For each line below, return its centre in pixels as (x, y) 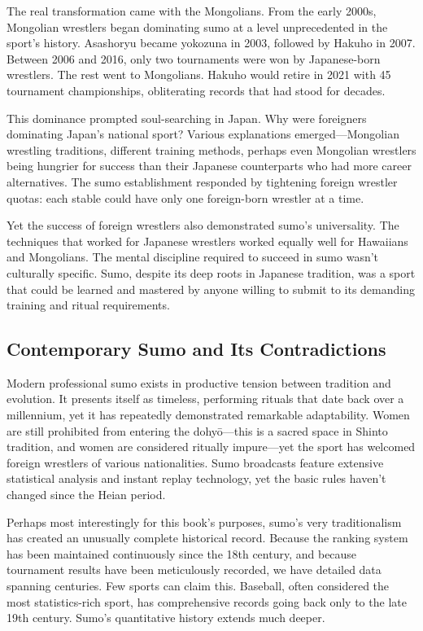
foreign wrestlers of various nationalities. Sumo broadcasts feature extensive (195, 462)
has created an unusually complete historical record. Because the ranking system (207, 538)
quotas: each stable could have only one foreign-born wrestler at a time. (185, 197)
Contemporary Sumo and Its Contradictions (196, 349)
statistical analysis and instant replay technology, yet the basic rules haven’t (196, 478)
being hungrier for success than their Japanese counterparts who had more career (209, 166)
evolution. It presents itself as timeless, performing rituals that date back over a (205, 399)
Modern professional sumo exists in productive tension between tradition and (199, 382)
